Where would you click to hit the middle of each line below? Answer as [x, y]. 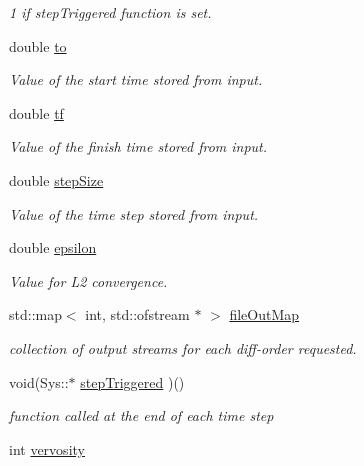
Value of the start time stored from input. [136, 79]
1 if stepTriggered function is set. [110, 12]
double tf [36, 112]
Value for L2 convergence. [88, 280]
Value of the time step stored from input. [134, 213]
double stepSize [56, 179]
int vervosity [47, 448]
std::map [35, 314]
